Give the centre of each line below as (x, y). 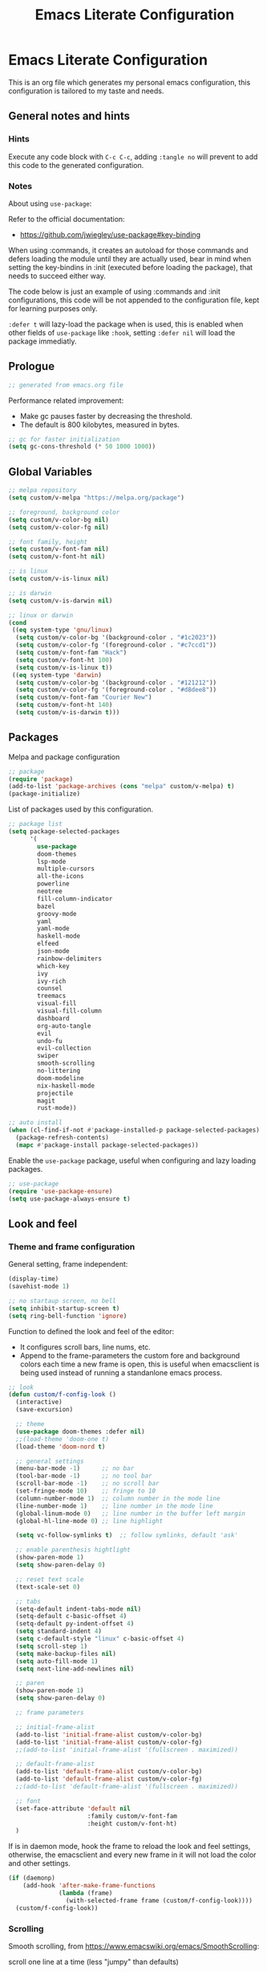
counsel (50, 988)
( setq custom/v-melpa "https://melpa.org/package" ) (96, 498)
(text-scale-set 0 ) (48, 1587)
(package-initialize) (44, 794)
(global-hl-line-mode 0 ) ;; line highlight (89, 1521)
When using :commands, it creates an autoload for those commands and (128, 250)
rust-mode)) (57, 1108)
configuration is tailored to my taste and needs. (86, 91)
